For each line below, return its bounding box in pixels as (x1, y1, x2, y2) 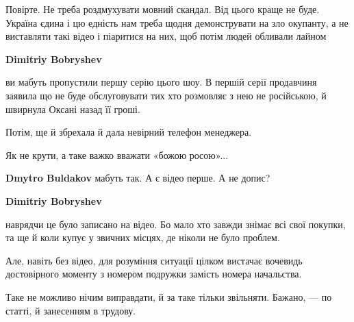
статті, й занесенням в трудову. (5, 303, 136, 317)
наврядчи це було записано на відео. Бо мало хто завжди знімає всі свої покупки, (5, 216, 346, 231)
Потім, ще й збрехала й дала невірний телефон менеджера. (5, 125, 252, 139)
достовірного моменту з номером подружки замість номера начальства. (5, 267, 302, 281)
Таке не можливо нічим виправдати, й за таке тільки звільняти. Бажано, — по (5, 289, 332, 304)
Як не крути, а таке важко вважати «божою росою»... (5, 147, 229, 162)
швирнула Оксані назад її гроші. (5, 101, 140, 116)
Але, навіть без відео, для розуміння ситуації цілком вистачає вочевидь (5, 253, 303, 267)
